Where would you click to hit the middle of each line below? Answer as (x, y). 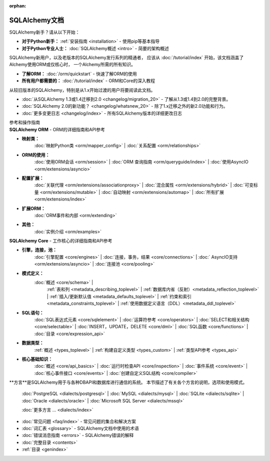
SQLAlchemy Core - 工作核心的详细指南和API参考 (61, 241)
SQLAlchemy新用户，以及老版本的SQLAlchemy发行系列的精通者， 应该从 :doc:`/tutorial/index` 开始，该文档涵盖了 (126, 58)
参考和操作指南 (24, 122)
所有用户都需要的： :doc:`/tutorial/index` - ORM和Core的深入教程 (88, 81)
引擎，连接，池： (39, 250)
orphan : (18, 6)
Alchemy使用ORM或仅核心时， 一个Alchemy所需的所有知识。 (72, 65)
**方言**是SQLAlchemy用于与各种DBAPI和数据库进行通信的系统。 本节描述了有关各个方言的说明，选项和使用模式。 (128, 382)
